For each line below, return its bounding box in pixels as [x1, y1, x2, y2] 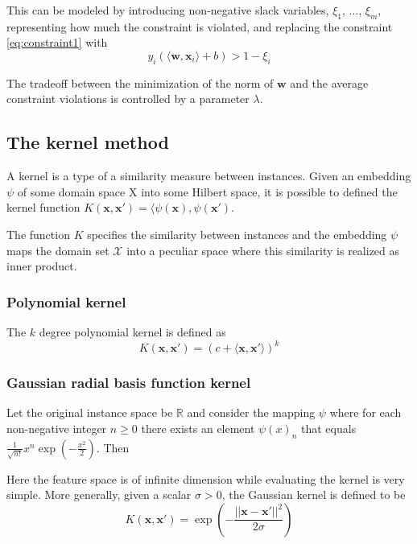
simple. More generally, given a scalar [6, 486, 192, 503]
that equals [301, 419, 357, 436]
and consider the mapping [187, 404, 316, 421]
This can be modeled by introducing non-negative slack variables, [6, 2, 329, 18]
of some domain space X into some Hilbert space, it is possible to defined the [17, 183, 398, 200]
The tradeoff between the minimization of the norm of [6, 74, 274, 91]
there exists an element [141, 419, 255, 436]
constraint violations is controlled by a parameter [6, 90, 250, 107]
